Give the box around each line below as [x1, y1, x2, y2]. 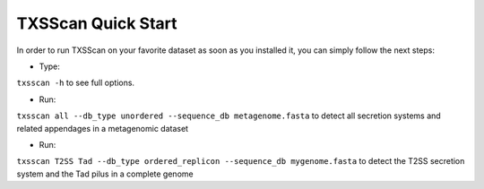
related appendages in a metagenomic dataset [16, 123, 188, 133]
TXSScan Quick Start [16, 13, 178, 33]
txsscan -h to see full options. [16, 77, 134, 89]
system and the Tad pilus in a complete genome [16, 168, 194, 179]
